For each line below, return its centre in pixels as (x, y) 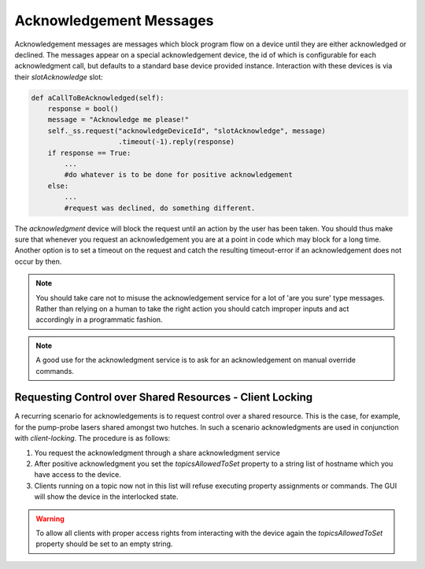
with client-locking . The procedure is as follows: (92, 438)
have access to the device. (78, 475)
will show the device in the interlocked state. (106, 497)
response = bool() (83, 109)
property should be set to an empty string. (104, 544)
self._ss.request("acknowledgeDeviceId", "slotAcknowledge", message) (187, 131)
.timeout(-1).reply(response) (177, 142)
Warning (50, 519)
